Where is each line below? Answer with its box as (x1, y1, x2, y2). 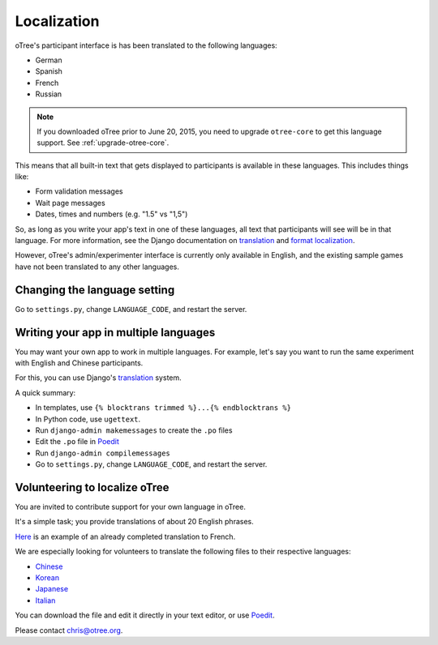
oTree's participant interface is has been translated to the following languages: (15, 41, 277, 50)
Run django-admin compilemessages (35, 448, 170, 458)
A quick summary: (15, 387, 76, 397)
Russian (35, 89, 62, 99)
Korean (35, 572, 60, 583)
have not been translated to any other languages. (15, 262, 180, 271)
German (35, 55, 62, 65)
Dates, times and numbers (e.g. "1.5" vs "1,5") (35, 209, 188, 219)
